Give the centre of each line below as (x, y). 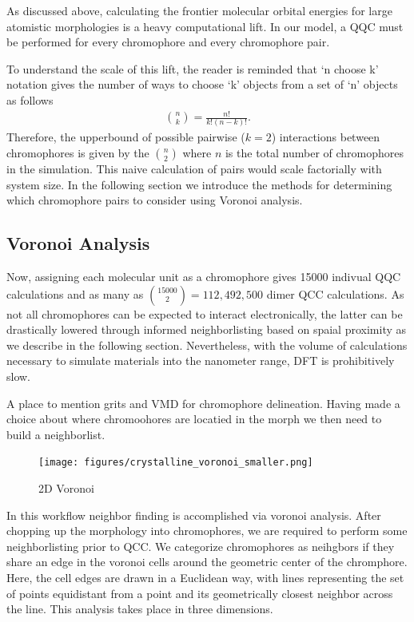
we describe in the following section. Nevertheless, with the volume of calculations (207, 345)
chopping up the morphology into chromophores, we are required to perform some (207, 531)
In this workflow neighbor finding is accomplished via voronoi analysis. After (194, 515)
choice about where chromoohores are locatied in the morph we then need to (194, 419)
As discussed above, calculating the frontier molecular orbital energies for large (199, 10)
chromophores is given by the (78, 153)
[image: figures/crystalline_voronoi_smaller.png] (176, 463)
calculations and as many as (75, 293)
